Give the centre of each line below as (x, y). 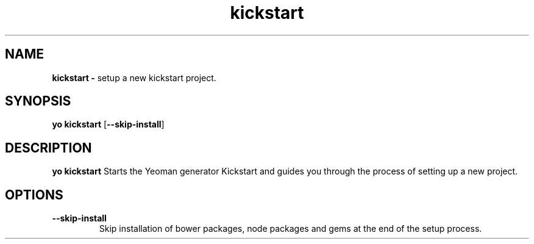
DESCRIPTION (48, 148)
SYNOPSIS (38, 101)
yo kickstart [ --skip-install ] (108, 124)
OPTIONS (34, 195)
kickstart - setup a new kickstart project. (134, 77)
